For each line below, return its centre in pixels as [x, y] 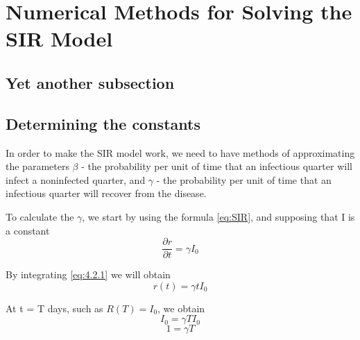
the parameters [37, 166]
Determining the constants [103, 123]
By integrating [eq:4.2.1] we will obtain [88, 274]
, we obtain [181, 308]
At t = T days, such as [54, 308]
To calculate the [40, 216]
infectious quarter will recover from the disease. [106, 193]
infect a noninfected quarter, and [76, 179]
